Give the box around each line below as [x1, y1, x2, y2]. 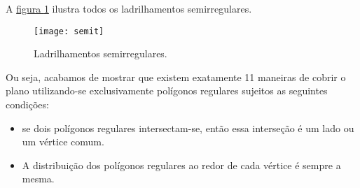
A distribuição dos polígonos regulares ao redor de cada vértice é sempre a [22, 157, 341, 172]
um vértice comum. [22, 134, 104, 149]
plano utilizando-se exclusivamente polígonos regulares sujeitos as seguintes [6, 83, 328, 98]
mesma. [22, 171, 55, 186]
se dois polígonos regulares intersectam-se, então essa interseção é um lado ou [22, 120, 354, 135]
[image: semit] [34, 26, 104, 36]
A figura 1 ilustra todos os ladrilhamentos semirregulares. [6, 1, 252, 15]
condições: [6, 97, 49, 112]
